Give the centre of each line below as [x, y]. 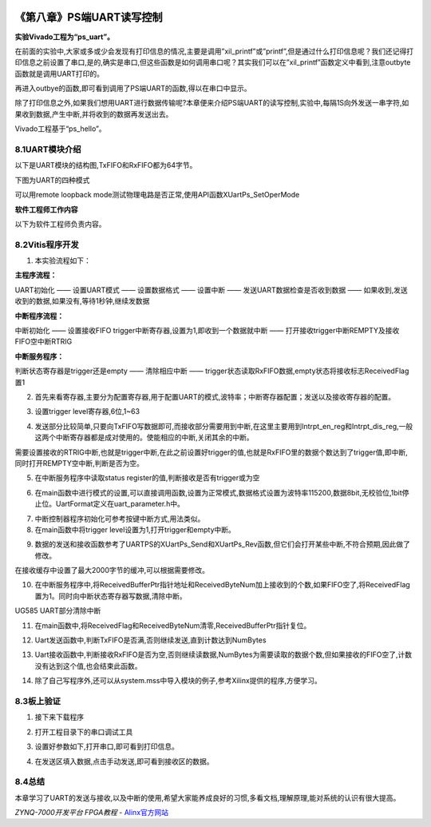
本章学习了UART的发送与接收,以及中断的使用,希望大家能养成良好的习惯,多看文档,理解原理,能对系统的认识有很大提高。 [208, 797]
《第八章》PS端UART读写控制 [89, 17]
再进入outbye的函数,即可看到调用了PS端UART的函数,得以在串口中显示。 [133, 89]
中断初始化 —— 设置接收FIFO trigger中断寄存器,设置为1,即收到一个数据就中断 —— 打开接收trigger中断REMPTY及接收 [207, 331]
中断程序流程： [39, 316]
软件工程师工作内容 [46, 209]
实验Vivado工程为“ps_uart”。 [65, 37]
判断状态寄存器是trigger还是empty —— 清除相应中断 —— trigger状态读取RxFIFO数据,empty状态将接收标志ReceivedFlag [212, 371]
